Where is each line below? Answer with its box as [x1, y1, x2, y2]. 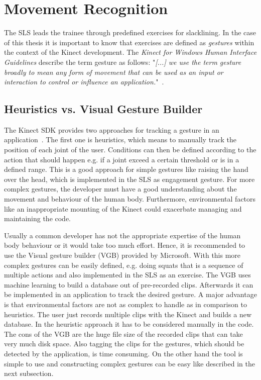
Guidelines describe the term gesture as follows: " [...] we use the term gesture [4, 56, 241, 67]
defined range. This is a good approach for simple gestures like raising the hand [4, 164, 248, 174]
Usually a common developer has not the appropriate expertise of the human [4, 230, 241, 240]
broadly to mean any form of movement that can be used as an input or [4, 66, 223, 77]
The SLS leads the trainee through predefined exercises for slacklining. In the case [4, 27, 256, 38]
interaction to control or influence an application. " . [4, 76, 164, 87]
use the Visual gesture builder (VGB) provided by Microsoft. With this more [4, 250, 241, 260]
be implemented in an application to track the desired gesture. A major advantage [4, 289, 257, 300]
